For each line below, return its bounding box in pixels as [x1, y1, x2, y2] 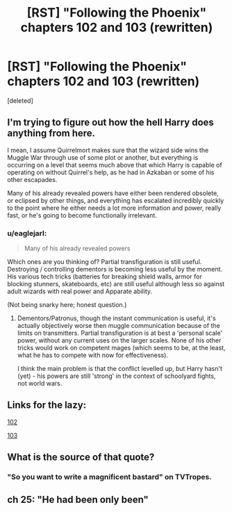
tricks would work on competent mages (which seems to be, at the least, [17, 344, 226, 352]
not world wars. [17, 379, 63, 388]
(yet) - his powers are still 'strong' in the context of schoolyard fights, [17, 372, 216, 380]
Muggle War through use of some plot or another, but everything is [7, 153, 199, 161]
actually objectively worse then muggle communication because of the [17, 322, 220, 330]
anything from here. [7, 127, 96, 140]
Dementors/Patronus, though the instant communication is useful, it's [17, 314, 217, 322]
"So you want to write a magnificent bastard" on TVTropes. [7, 472, 212, 482]
